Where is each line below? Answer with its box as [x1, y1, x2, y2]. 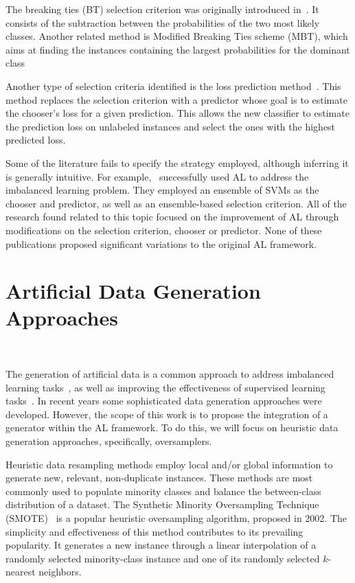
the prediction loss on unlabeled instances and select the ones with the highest [5, 119, 336, 133]
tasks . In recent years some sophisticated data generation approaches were [5, 393, 322, 408]
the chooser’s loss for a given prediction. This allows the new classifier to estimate [5, 106, 350, 120]
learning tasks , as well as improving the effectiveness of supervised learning [5, 380, 325, 394]
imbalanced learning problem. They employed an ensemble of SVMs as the [5, 183, 319, 197]
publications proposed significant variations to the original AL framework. [5, 236, 317, 251]
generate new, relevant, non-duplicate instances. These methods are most [5, 470, 313, 485]
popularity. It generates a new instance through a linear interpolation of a [5, 538, 317, 552]
